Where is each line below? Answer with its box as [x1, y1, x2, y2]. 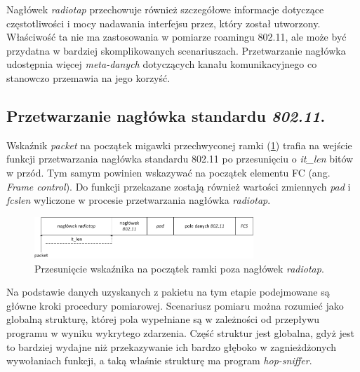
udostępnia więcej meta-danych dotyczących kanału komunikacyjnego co [6, 57, 317, 71]
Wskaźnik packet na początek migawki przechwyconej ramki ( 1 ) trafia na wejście [6, 137, 352, 152]
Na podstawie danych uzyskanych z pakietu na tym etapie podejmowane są [6, 284, 330, 299]
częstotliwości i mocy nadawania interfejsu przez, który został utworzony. [6, 15, 321, 30]
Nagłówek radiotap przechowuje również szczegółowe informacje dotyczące [6, 2, 324, 16]
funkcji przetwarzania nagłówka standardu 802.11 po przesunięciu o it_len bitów [6, 151, 354, 166]
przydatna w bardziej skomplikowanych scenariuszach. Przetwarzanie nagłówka [6, 43, 346, 57]
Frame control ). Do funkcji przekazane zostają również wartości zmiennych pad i [6, 179, 351, 193]
